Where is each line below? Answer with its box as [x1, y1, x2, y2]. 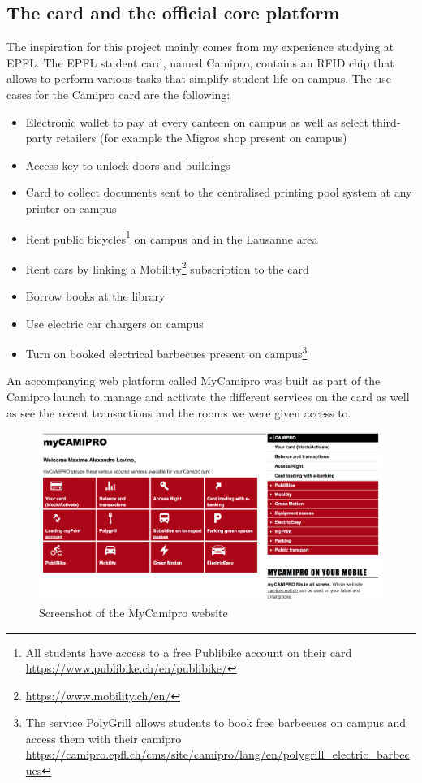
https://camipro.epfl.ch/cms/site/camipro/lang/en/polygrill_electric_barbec [25, 746, 410, 763]
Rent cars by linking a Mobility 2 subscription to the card [25, 257, 309, 277]
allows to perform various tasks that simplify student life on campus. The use [6, 70, 391, 87]
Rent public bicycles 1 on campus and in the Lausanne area [25, 227, 318, 247]
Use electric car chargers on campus [25, 314, 204, 331]
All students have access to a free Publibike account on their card [25, 643, 352, 660]
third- [372, 113, 401, 130]
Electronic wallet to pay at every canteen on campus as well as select [25, 113, 368, 130]
